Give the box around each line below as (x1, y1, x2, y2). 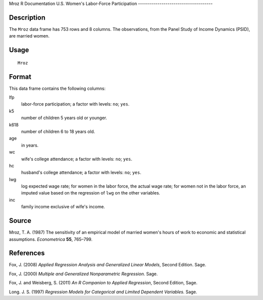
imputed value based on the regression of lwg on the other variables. (21, 190, 160, 196)
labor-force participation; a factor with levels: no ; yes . (21, 101, 130, 107)
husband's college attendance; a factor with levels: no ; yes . (21, 170, 141, 175)
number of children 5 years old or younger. (21, 115, 107, 121)
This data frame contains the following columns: (9, 86, 106, 91)
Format (9, 72, 32, 81)
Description (9, 13, 46, 21)
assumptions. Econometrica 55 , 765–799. (9, 236, 93, 242)
